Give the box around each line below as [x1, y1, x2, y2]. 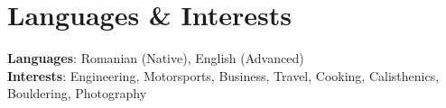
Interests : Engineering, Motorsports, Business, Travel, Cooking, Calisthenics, [7, 66, 440, 85]
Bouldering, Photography [7, 84, 147, 103]
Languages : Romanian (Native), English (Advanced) [7, 49, 304, 67]
